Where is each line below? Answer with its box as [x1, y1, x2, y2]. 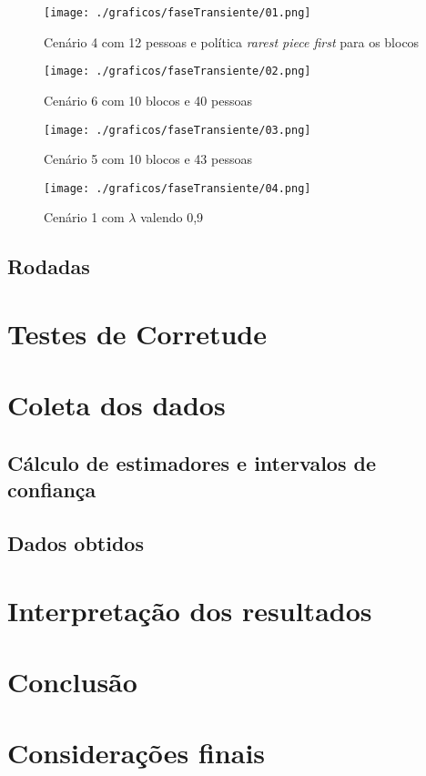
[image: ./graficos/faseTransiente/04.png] [44, 181, 311, 195]
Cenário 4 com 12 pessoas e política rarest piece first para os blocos [44, 32, 420, 51]
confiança [7, 475, 96, 504]
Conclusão [7, 663, 137, 700]
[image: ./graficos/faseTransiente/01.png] [44, 6, 311, 19]
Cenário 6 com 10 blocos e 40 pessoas [44, 90, 252, 109]
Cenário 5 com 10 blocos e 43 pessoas [44, 149, 252, 168]
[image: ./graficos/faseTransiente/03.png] [44, 123, 311, 137]
